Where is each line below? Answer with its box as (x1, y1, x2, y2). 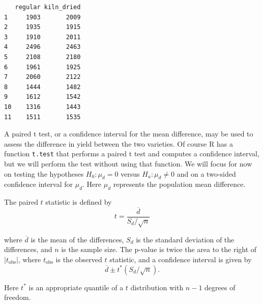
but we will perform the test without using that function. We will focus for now (4, 158, 252, 169)
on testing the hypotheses (4, 168, 84, 179)
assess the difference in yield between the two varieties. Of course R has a (4, 138, 233, 149)
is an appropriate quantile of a (28, 282, 124, 292)
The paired (4, 197, 38, 207)
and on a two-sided (177, 168, 236, 179)
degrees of (204, 282, 236, 292)
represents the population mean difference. (113, 179, 246, 189)
